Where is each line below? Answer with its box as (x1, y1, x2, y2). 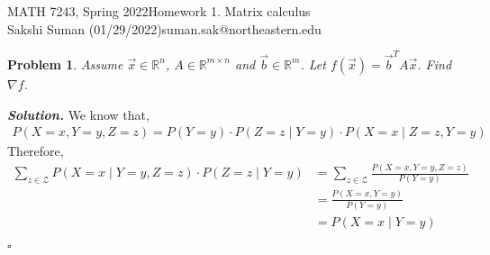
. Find (417, 54, 452, 73)
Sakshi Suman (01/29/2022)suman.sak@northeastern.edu (7, 19, 322, 38)
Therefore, (7, 141, 64, 160)
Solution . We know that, (7, 105, 150, 123)
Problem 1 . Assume (7, 54, 123, 73)
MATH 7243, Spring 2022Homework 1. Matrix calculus (7, 2, 311, 20)
